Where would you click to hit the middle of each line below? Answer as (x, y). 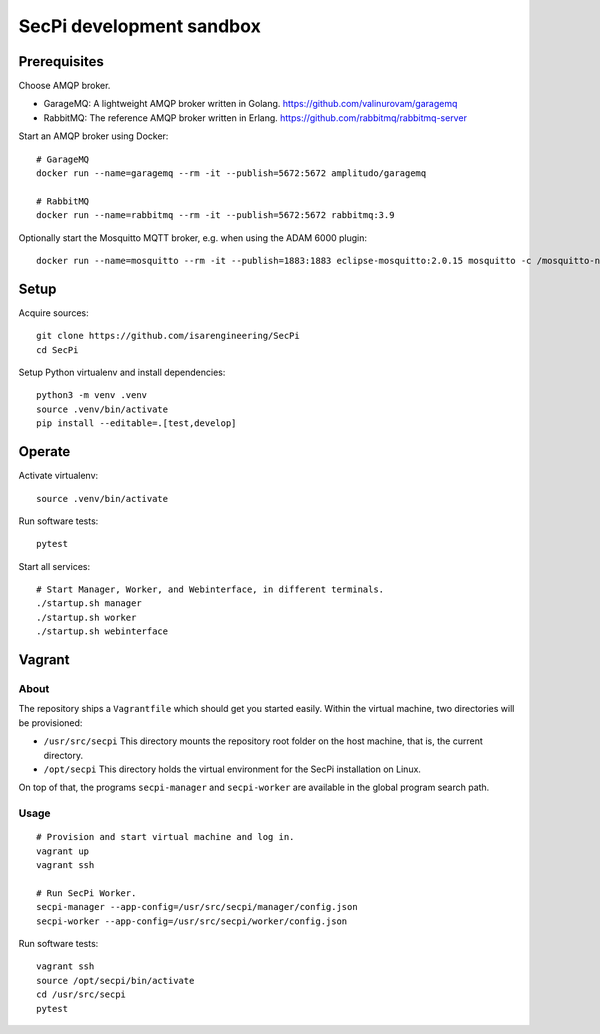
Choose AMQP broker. (64, 86)
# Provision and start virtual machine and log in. (165, 837)
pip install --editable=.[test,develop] (136, 423)
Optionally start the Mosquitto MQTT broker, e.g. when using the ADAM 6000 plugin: (193, 237)
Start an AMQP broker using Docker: (93, 136)
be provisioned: (50, 722)
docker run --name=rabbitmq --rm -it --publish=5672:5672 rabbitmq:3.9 (215, 215)
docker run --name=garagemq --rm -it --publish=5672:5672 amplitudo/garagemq (231, 173)
